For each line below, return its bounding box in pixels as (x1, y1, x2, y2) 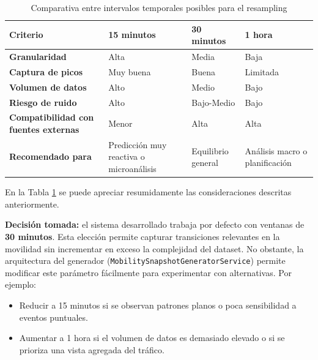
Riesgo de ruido (9, 96, 77, 108)
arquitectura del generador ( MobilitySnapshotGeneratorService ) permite (5, 254, 286, 267)
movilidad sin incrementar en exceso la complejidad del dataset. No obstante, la (5, 242, 304, 255)
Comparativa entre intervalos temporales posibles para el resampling (31, 1, 287, 13)
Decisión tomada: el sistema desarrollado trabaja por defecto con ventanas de (5, 218, 305, 231)
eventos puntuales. (19, 310, 88, 323)
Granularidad (9, 50, 67, 63)
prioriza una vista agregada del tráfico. (19, 343, 165, 356)
